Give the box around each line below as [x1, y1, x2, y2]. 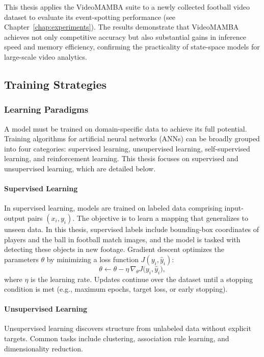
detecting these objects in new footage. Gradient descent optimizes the [4, 244, 225, 254]
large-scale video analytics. [4, 51, 87, 62]
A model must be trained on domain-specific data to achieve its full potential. [4, 123, 247, 134]
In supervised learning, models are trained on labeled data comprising [4, 202, 222, 213]
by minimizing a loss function [46, 253, 139, 264]
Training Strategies [4, 76, 107, 92]
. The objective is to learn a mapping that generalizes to [72, 212, 248, 223]
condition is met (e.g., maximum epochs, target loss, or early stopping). [4, 284, 228, 294]
